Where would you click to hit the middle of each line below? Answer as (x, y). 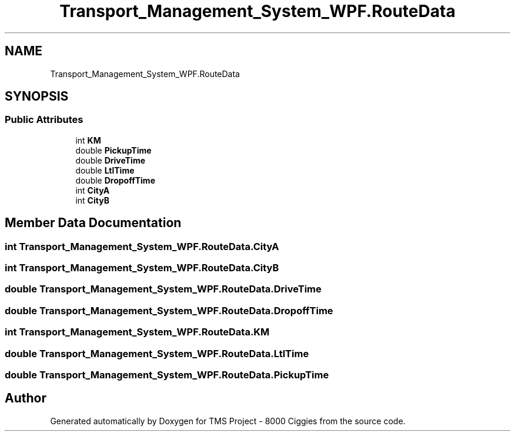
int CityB (92, 200)
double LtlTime (105, 170)
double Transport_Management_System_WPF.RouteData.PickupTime (167, 375)
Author (26, 398)
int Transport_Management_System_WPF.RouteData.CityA (142, 246)
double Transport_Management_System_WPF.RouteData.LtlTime (157, 353)
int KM (88, 140)
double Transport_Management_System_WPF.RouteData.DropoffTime (169, 310)
